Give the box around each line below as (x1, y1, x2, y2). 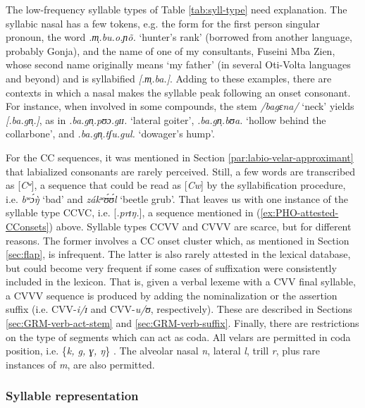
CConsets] (6, 218, 49, 233)
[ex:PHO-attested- (260, 205, 339, 220)
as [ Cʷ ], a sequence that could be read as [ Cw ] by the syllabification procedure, (6, 178, 346, 192)
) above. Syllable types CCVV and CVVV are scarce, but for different (49, 218, 352, 233)
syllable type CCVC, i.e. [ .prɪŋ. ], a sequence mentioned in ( (6, 205, 261, 220)
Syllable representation (6, 387, 139, 404)
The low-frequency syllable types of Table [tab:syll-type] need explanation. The (6, 2, 347, 16)
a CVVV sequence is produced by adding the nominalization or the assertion (6, 288, 338, 302)
